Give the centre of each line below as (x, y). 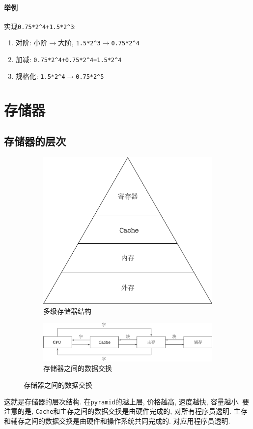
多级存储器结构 (67, 311)
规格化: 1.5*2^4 (40, 76)
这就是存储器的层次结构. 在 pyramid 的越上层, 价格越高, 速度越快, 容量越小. (122, 401)
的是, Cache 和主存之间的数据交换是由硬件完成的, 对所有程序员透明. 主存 (132, 411)
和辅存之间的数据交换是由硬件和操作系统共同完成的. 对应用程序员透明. (117, 420)
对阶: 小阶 (31, 43)
